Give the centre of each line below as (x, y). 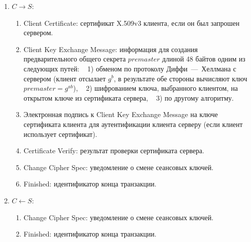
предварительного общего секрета (75, 59)
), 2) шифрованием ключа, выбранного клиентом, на (156, 88)
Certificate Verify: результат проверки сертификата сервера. (114, 151)
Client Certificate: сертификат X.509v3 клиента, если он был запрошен (131, 23)
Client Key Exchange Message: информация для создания (111, 49)
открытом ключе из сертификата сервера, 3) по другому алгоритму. (129, 97)
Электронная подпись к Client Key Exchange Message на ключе (121, 114)
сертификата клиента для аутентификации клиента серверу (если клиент (133, 124)
